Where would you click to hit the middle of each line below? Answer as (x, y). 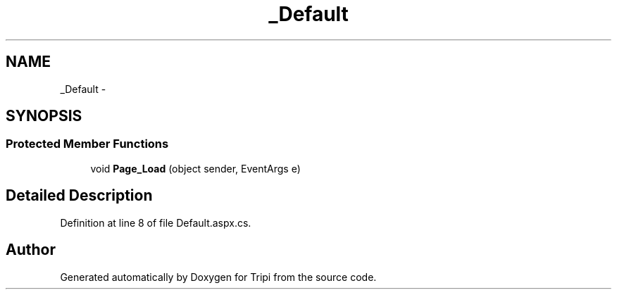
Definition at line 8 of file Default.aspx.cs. (156, 222)
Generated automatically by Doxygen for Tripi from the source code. (218, 277)
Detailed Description (79, 196)
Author (31, 250)
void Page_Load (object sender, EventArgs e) (195, 168)
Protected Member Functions (87, 144)
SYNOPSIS (44, 116)
